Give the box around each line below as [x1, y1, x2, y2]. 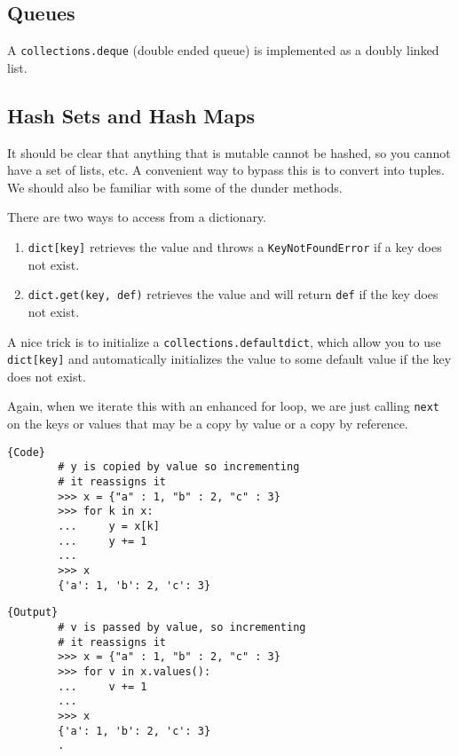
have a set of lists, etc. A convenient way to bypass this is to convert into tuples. [7, 161, 445, 179]
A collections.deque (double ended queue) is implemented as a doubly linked [7, 41, 439, 59]
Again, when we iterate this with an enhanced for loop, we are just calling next [7, 397, 440, 415]
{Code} [7, 445, 45, 459]
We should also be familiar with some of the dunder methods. [7, 177, 343, 196]
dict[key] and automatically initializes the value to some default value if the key [7, 350, 452, 368]
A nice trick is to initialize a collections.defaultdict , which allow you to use [7, 332, 441, 350]
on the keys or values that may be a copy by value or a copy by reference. [7, 414, 408, 433]
